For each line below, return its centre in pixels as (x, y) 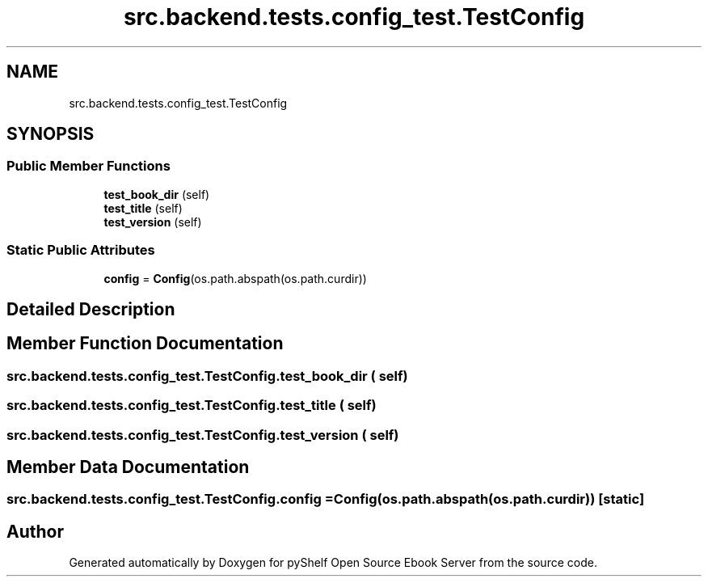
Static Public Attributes (81, 250)
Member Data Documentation (128, 467)
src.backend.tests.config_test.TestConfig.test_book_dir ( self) (207, 376)
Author (35, 531)
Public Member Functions (88, 166)
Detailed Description (91, 309)
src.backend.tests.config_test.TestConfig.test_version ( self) (203, 435)
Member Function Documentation (145, 344)
